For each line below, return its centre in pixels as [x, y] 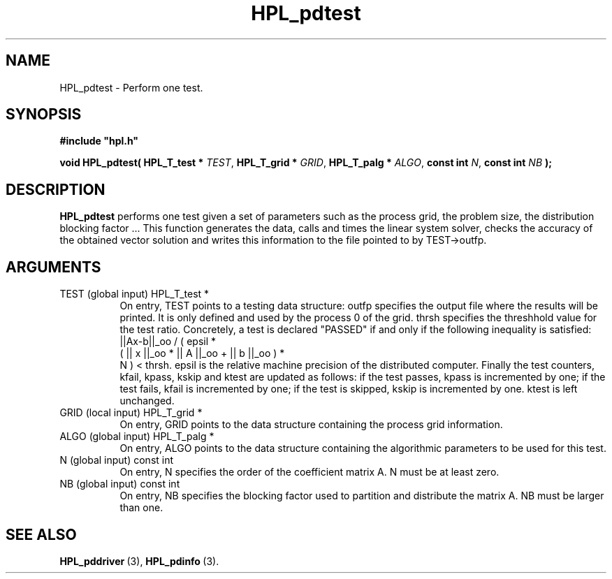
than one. [141, 508]
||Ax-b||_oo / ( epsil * [168, 342]
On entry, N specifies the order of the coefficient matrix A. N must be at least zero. [309, 472]
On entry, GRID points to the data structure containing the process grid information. [311, 425]
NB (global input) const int [120, 484]
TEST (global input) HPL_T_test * [134, 294]
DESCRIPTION [56, 189]
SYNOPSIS [44, 115]
